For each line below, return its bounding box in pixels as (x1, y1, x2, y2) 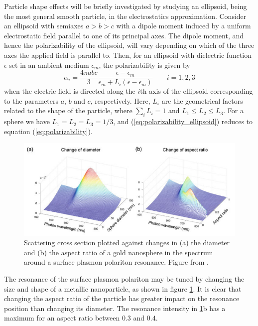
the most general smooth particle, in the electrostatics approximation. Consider (4, 10, 247, 21)
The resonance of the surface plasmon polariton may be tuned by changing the (4, 273, 245, 284)
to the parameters (4, 95, 59, 106)
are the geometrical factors (161, 95, 243, 106)
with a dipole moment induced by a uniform (116, 20, 251, 31)
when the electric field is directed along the (4, 86, 135, 96)
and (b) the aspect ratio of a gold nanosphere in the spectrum (24, 247, 213, 257)
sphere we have (4, 116, 50, 127)
